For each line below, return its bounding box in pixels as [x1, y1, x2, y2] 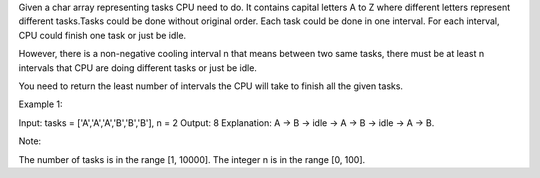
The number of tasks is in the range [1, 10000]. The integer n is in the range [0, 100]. [18, 153, 366, 165]
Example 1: [18, 98, 63, 110]
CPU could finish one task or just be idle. [18, 29, 187, 41]
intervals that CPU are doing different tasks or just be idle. [18, 61, 257, 74]
